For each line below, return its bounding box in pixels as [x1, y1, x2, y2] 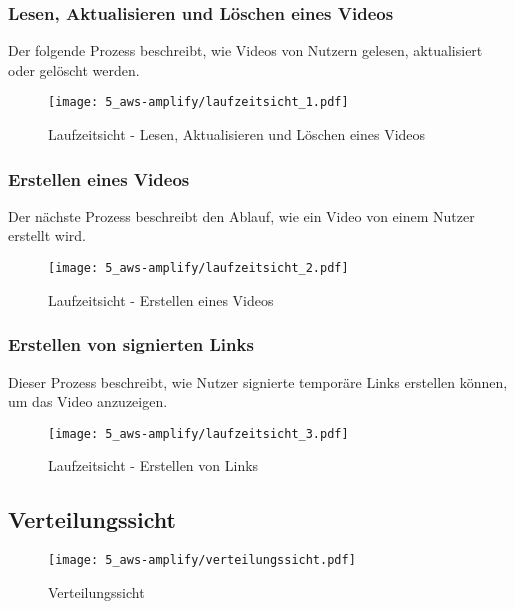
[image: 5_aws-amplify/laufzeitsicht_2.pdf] [48, 261, 349, 276]
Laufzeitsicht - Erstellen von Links [48, 455, 259, 476]
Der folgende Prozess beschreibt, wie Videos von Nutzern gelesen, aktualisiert [8, 40, 483, 61]
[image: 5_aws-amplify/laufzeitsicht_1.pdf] [48, 95, 349, 110]
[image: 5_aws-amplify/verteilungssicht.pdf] [48, 553, 356, 568]
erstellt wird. [8, 225, 86, 246]
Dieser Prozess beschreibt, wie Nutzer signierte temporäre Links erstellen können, [8, 371, 508, 392]
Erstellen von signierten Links [8, 332, 254, 357]
